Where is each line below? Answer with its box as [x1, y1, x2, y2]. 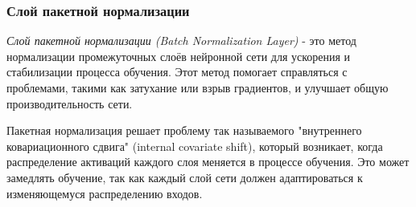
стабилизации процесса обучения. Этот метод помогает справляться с [6, 63, 348, 80]
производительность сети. [6, 95, 133, 112]
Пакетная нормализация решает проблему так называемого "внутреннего [6, 122, 362, 139]
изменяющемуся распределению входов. [6, 185, 203, 201]
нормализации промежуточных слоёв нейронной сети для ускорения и [6, 47, 351, 64]
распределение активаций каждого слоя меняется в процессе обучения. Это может [6, 153, 410, 170]
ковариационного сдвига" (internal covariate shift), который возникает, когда [6, 137, 383, 154]
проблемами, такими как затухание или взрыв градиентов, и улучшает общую [6, 79, 389, 95]
